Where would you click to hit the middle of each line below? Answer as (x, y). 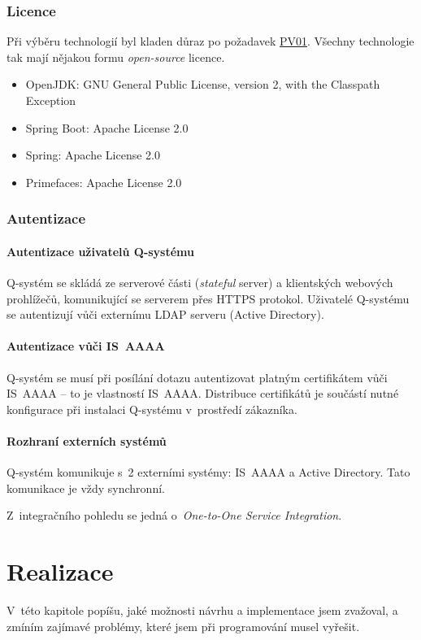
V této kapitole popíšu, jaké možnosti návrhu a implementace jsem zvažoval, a (202, 610)
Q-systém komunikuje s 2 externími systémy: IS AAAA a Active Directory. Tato (208, 472)
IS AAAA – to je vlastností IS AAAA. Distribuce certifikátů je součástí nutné (203, 393)
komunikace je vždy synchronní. (86, 488)
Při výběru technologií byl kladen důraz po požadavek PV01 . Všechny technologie (210, 41)
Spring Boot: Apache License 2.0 (107, 127)
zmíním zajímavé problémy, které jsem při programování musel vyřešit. (183, 626)
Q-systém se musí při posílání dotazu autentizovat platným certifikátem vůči (197, 377)
